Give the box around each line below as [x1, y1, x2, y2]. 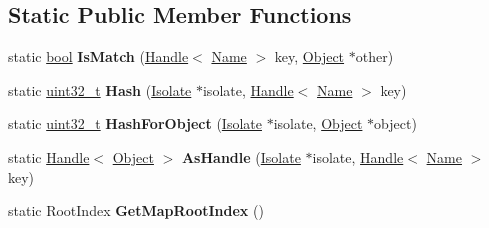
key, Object [274, 46, 345, 67]
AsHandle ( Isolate [181, 146, 301, 167]
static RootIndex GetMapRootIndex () [8, 200, 264, 221]
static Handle [8, 146, 90, 167]
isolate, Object [273, 113, 363, 134]
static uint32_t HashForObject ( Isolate [8, 113, 262, 134]
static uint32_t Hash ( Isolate [8, 79, 192, 100]
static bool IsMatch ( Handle [8, 46, 189, 67]
